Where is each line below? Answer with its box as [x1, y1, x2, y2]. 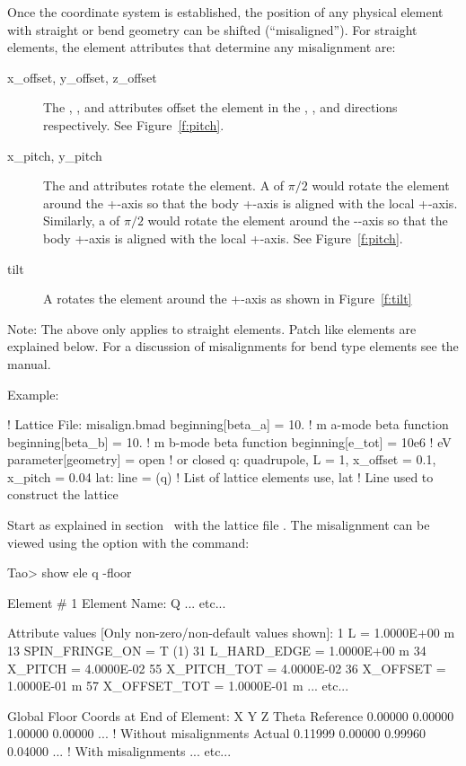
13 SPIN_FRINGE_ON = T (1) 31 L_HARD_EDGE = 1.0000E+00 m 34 [7, 641, 426, 660]
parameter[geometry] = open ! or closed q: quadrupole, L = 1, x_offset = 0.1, [7, 450, 436, 469]
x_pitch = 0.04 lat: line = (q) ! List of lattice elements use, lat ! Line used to [7, 467, 434, 486]
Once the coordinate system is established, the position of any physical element [7, 3, 444, 21]
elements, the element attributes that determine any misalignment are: [7, 38, 396, 57]
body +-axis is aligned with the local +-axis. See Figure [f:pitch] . [43, 228, 403, 247]
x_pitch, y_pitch [7, 145, 102, 164]
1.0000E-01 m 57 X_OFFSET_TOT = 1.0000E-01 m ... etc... [7, 676, 349, 695]
